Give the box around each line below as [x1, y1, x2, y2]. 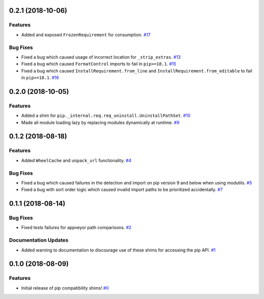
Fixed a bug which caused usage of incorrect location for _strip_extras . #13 [21, 54, 181, 60]
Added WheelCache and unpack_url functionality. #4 [21, 157, 132, 163]
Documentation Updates [9, 237, 68, 244]
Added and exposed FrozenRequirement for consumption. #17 [21, 32, 151, 38]
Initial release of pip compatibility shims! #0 [21, 285, 109, 291]
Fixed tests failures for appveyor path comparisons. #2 [21, 225, 132, 230]
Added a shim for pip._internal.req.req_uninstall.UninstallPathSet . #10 [21, 113, 191, 118]
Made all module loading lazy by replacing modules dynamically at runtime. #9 [21, 119, 179, 125]
